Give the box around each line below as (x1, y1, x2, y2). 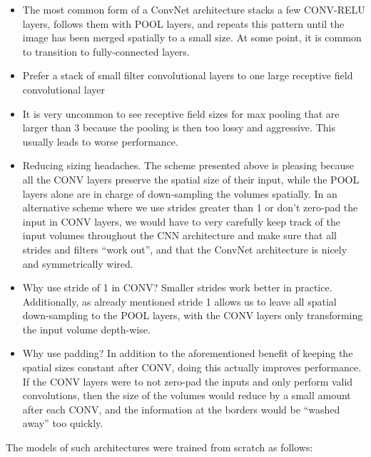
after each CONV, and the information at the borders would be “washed (22, 401, 340, 416)
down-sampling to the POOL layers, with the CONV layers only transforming (22, 308, 363, 323)
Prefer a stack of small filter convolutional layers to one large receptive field (22, 68, 353, 83)
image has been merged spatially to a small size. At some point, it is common (22, 30, 362, 45)
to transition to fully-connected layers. (22, 44, 190, 59)
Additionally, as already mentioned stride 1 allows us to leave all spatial (22, 293, 337, 308)
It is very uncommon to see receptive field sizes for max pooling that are (22, 106, 340, 121)
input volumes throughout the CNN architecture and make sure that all (22, 228, 337, 243)
